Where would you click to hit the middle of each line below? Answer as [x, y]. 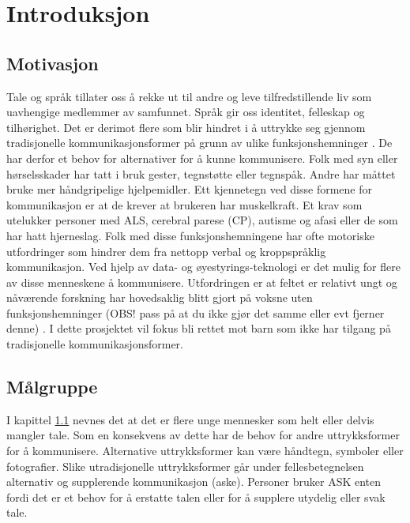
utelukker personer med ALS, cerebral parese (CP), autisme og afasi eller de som [202, 220]
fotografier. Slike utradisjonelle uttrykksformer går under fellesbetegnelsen [185, 466]
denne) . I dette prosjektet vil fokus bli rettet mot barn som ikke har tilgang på [199, 328]
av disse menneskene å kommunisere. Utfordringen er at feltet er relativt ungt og [202, 282]
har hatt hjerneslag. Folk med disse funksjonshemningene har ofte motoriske [190, 235]
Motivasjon [53, 63]
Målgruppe [52, 387]
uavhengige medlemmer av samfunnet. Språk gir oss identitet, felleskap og [186, 112]
